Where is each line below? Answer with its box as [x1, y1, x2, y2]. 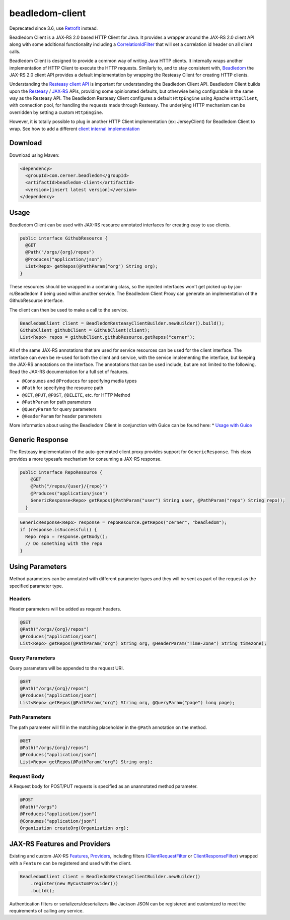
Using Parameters [9, 563, 67, 571]
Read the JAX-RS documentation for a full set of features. [9, 369, 129, 375]
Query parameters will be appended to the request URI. [9, 665, 124, 671]
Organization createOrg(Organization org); [20, 825, 129, 831]
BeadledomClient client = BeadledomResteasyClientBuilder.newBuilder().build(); [20, 320, 225, 326]
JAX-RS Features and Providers [9, 840, 111, 848]
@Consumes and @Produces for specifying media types [22, 378, 137, 384]
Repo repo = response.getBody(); [25, 533, 108, 539]
